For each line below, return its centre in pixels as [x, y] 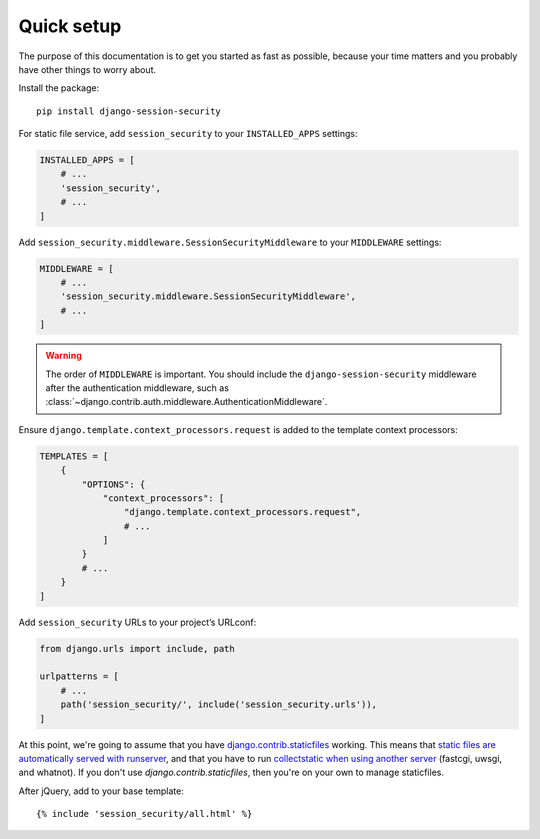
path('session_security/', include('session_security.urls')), [219, 704]
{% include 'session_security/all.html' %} [144, 814]
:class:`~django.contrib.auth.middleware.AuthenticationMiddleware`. [186, 402]
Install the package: [59, 88]
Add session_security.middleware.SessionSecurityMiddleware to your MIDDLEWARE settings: [230, 242]
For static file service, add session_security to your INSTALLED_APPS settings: [188, 134]
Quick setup [70, 26]
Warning [63, 356]
